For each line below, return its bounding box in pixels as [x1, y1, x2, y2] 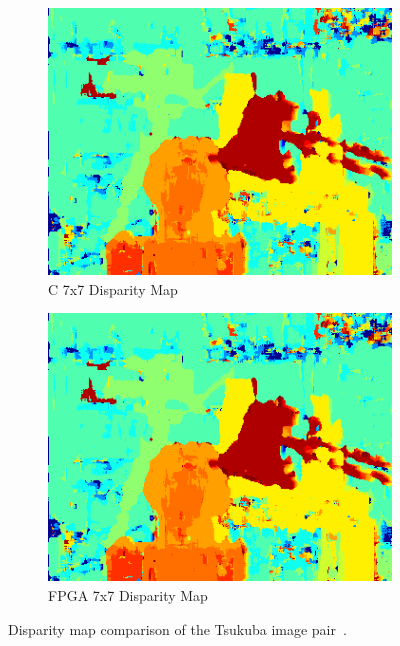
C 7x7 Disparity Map [48, 278, 178, 299]
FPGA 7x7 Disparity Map [48, 584, 208, 605]
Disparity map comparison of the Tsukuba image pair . [8, 618, 347, 639]
